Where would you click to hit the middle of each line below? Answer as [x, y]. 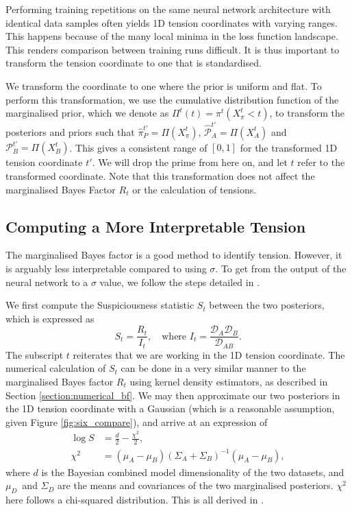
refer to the [321, 162]
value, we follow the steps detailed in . [180, 282]
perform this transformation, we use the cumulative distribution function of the [172, 99]
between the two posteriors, [267, 305]
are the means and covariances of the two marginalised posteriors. [196, 485]
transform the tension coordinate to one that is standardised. [134, 63]
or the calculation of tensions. [194, 189]
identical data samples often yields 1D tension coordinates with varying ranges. [172, 22]
